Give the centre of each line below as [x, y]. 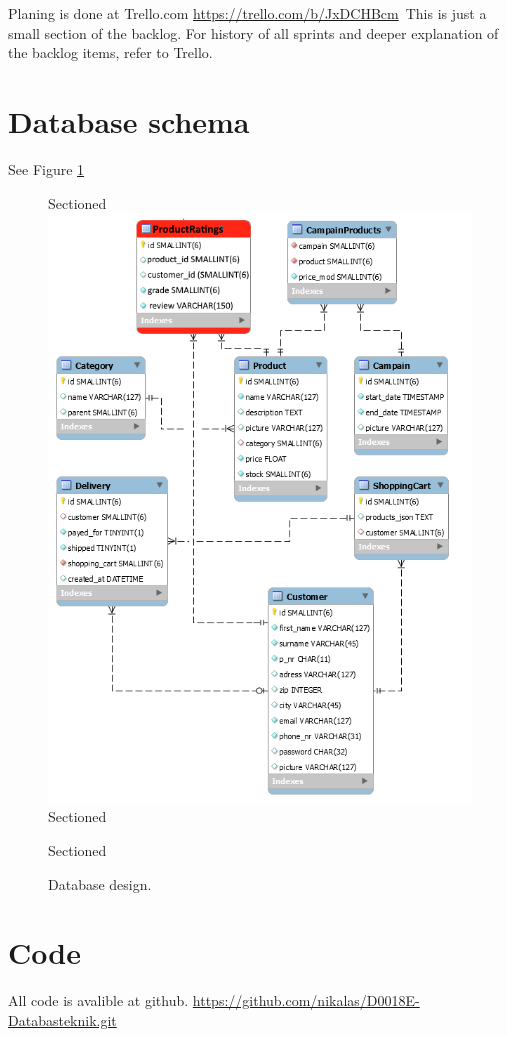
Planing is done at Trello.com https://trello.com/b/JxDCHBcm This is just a [247, 13]
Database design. [100, 883]
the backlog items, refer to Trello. [110, 52]
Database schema [129, 120]
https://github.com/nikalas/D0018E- [306, 1000]
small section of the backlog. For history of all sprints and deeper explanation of [253, 32]
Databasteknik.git [62, 1019]
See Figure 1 [46, 168]
